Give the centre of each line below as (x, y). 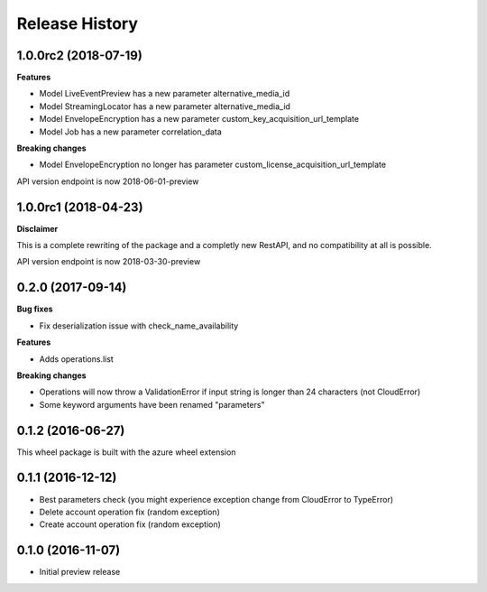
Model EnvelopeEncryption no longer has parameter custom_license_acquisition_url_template (213, 165)
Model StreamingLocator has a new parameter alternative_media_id (165, 106)
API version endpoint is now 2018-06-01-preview (108, 181)
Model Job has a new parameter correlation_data (131, 132)
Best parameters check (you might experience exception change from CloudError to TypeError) (216, 499)
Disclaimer (37, 228)
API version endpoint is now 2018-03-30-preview (109, 262)
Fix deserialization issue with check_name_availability (139, 326)
